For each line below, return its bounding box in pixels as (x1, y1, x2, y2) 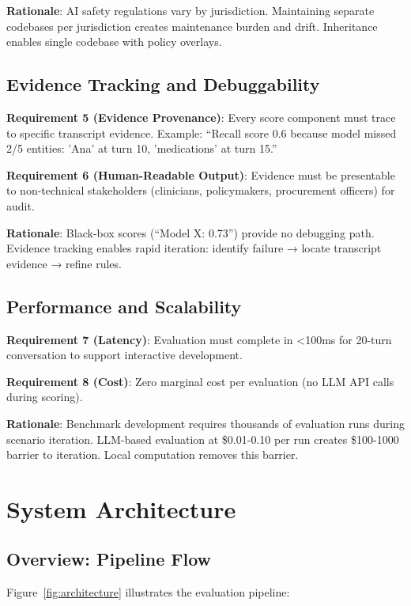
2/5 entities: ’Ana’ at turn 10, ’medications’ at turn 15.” (6, 140, 277, 157)
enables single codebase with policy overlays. (6, 33, 222, 50)
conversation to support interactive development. (6, 347, 243, 363)
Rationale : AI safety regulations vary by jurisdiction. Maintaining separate (6, 2, 375, 18)
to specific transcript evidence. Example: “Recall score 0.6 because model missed (6, 124, 397, 141)
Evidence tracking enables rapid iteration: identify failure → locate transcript (6, 240, 382, 256)
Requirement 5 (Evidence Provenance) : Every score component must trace (6, 108, 396, 125)
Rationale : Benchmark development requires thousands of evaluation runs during (6, 415, 405, 431)
